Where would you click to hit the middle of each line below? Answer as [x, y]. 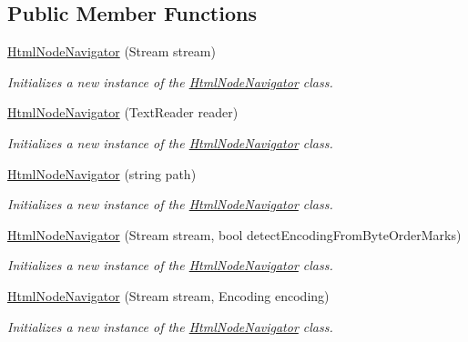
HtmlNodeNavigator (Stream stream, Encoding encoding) [168, 295]
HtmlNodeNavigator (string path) [102, 173]
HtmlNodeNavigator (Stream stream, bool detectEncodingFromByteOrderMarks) [234, 234]
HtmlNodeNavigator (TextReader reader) [123, 112]
